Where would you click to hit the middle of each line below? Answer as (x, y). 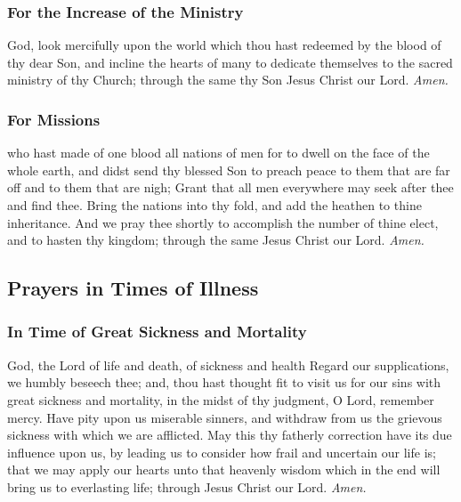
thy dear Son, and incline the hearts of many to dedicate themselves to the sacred (230, 62)
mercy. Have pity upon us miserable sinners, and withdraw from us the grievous (225, 417)
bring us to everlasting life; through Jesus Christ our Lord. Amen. (187, 486)
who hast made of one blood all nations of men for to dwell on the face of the (218, 153)
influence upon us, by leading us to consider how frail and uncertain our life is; (222, 452)
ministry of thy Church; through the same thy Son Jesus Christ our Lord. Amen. (228, 80)
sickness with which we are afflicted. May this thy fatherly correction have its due (230, 435)
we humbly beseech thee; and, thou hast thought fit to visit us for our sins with (224, 382)
